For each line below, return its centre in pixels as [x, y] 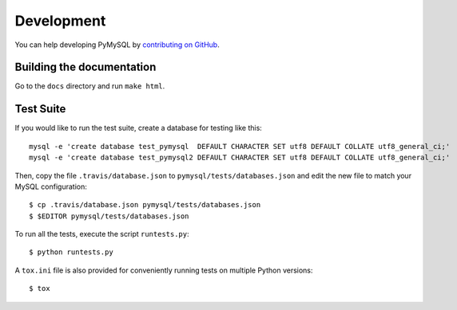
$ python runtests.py [71, 252]
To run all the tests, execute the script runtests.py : [102, 234]
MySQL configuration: [51, 186]
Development [60, 21]
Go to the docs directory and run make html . [90, 86]
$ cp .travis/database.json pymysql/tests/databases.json [145, 205]
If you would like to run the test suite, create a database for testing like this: [139, 128]
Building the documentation [85, 67]
